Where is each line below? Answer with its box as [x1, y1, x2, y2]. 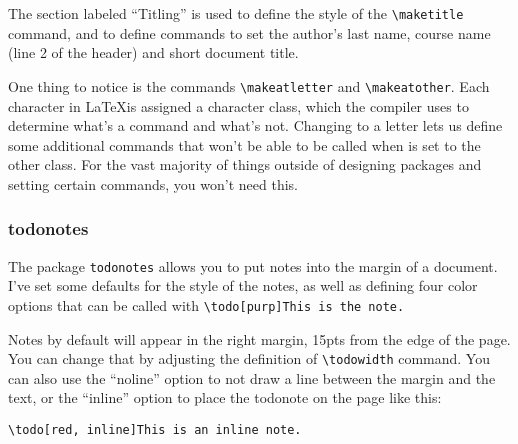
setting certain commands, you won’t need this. [8, 173, 298, 194]
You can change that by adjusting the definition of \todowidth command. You [8, 348, 490, 369]
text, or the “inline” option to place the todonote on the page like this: [8, 387, 442, 408]
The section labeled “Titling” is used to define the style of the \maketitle [8, 3, 464, 23]
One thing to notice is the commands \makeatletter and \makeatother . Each [8, 75, 490, 96]
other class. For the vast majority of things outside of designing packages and [8, 154, 482, 175]
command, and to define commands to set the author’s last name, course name [8, 22, 491, 43]
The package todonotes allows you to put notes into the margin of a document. [8, 255, 498, 276]
